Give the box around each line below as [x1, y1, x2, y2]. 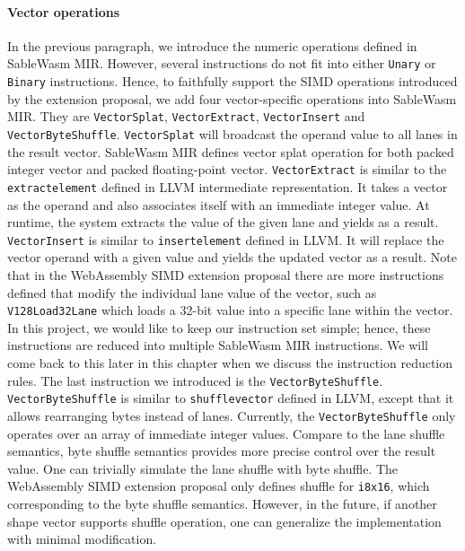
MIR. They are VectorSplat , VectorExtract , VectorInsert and [7, 107, 365, 126]
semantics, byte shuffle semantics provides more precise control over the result [7, 442, 436, 460]
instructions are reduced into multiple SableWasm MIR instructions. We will [7, 336, 428, 354]
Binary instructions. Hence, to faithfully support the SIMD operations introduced [7, 72, 458, 91]
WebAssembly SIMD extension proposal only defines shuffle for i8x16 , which [7, 477, 430, 495]
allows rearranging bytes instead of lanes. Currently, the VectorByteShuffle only [7, 406, 456, 424]
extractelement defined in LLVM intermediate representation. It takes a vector [7, 177, 448, 196]
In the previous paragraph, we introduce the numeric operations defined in [7, 36, 417, 55]
